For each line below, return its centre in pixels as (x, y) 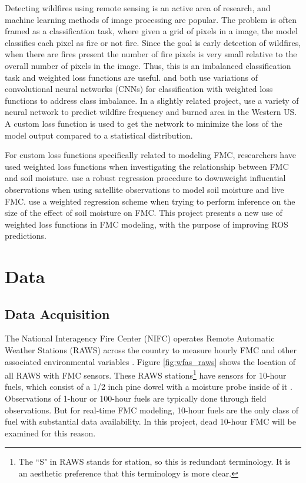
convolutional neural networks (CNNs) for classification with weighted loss (139, 89)
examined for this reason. (50, 433)
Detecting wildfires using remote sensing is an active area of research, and (138, 8)
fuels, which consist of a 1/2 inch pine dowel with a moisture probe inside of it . (149, 387)
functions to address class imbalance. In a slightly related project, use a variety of (152, 100)
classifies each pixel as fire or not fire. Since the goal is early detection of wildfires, (153, 42)
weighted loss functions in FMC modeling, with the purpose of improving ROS (147, 224)
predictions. (26, 236)
